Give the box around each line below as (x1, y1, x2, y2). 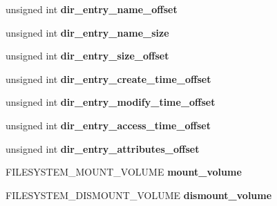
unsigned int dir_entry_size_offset (6, 48, 169, 63)
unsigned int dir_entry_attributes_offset (6, 141, 200, 156)
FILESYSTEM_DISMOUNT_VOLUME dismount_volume (6, 187, 272, 202)
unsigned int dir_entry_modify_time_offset (6, 95, 216, 109)
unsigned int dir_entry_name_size (6, 25, 169, 39)
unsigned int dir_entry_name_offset (6, 2, 178, 16)
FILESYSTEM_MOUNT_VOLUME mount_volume (6, 165, 242, 179)
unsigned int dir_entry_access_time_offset (6, 118, 211, 132)
